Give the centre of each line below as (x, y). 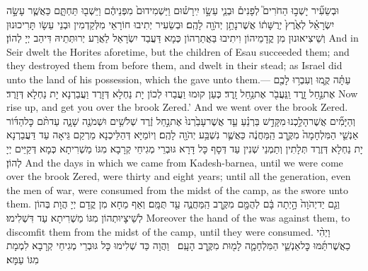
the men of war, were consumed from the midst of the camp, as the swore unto (177, 189)
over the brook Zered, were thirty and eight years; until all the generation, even (179, 176)
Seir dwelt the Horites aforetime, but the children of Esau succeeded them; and (178, 51)
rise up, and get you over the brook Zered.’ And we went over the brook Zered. (177, 107)
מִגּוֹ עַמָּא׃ (23, 259)
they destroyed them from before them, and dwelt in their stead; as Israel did (174, 65)
